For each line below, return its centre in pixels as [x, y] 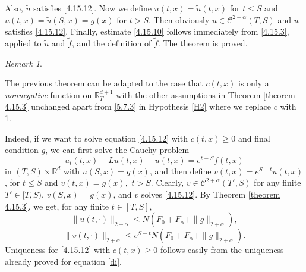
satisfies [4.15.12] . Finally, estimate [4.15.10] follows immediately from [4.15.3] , [147, 31]
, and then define [180, 171]
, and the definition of [111, 43]
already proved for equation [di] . [63, 261]
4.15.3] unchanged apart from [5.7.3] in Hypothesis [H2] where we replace [138, 106]
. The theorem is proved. [203, 43]
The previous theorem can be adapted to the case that [104, 83]
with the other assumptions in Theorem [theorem [206, 94]
